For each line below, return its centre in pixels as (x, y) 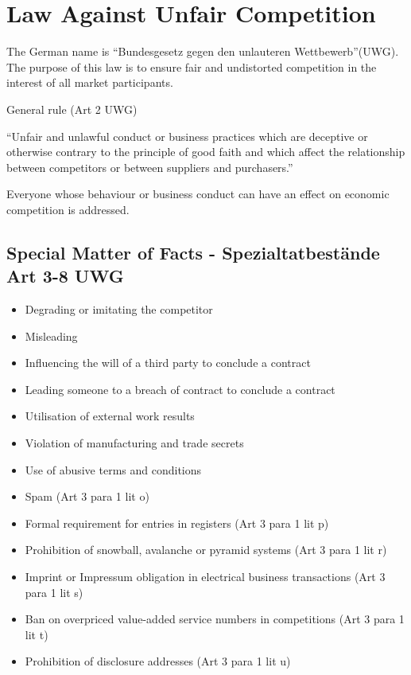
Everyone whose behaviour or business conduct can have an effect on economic (198, 194)
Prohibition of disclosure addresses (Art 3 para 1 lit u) (158, 661)
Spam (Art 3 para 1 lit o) (87, 496)
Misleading (51, 336)
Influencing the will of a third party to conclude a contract (168, 363)
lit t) (37, 634)
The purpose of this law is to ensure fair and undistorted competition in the (192, 66)
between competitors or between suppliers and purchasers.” (150, 167)
